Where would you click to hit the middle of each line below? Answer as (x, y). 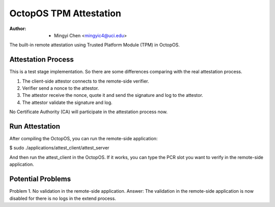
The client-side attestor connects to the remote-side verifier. (86, 81)
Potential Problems (40, 179)
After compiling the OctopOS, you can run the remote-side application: (84, 139)
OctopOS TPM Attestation (65, 13)
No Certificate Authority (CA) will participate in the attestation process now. (89, 112)
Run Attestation (35, 126)
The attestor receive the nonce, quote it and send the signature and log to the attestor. (113, 95)
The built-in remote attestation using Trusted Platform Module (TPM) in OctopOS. (95, 45)
